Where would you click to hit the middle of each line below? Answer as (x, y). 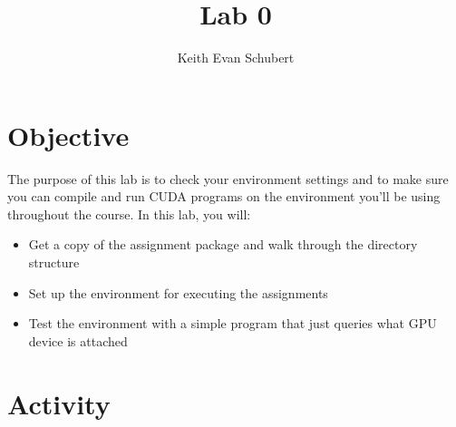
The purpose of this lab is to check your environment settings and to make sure (228, 178)
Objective (68, 135)
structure (54, 262)
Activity (59, 403)
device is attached (78, 340)
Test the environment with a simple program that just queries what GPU (233, 323)
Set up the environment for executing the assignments (178, 292)
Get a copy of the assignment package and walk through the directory (223, 244)
